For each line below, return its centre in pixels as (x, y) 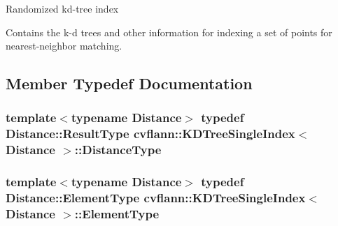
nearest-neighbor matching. (64, 46)
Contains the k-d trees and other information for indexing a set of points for (169, 32)
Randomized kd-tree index (62, 8)
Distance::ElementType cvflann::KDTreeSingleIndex (156, 198)
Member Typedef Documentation (129, 83)
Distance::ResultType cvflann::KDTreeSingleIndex (150, 134)
